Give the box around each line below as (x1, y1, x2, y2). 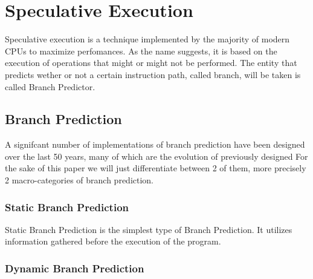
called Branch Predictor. (5, 80, 95, 93)
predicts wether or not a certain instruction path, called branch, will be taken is (5, 68, 301, 80)
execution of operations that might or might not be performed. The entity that (5, 56, 297, 69)
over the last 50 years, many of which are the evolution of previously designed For (5, 149, 308, 162)
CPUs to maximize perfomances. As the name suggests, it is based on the (5, 44, 277, 57)
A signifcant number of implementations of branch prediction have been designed (5, 138, 305, 151)
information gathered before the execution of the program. (5, 235, 221, 248)
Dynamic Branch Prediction (5, 261, 144, 275)
